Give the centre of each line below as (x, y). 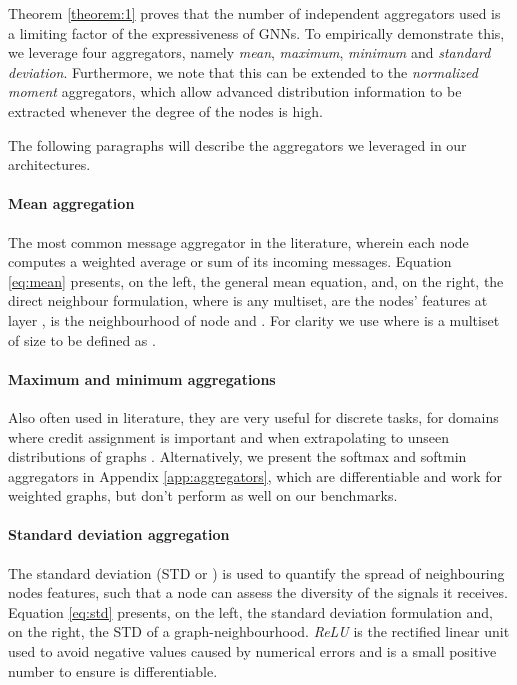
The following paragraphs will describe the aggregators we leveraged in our (237, 144)
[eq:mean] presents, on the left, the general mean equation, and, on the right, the (256, 280)
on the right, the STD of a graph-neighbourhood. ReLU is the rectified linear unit (259, 631)
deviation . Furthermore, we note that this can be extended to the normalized (243, 71)
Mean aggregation (71, 203)
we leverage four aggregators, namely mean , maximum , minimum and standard (249, 52)
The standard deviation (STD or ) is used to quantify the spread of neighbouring (256, 572)
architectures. (49, 164)
